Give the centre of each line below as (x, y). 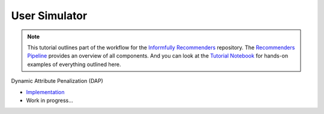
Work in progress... (49, 100)
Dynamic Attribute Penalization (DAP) (57, 81)
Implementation (45, 92)
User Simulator (49, 16)
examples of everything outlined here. (74, 64)
